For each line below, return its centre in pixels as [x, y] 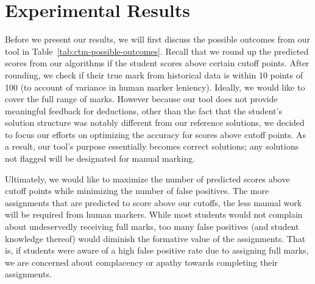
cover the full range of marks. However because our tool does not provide [141, 99]
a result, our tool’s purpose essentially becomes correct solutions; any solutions [152, 146]
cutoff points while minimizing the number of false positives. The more [137, 191]
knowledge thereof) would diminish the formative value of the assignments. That [155, 238]
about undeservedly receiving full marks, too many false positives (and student [152, 227]
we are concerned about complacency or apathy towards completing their [141, 262]
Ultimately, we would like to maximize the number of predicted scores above [147, 178]
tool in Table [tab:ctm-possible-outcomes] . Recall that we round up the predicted [157, 51]
